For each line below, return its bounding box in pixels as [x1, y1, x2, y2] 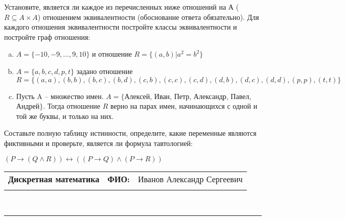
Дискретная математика [8, 173, 100, 185]
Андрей [16, 101, 40, 111]
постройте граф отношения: [4, 31, 90, 42]
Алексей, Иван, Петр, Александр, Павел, [124, 90, 251, 101]
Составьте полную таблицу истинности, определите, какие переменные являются [4, 128, 257, 138]
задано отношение [76, 65, 133, 76]
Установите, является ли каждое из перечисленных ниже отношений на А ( [4, 2, 239, 12]
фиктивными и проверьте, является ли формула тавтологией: [4, 137, 193, 148]
